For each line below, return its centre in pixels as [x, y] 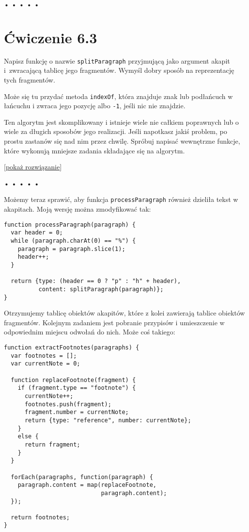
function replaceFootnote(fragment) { [73, 380]
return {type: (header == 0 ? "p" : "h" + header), [96, 281]
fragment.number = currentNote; [77, 412]
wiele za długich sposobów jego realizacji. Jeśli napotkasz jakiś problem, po [116, 131]
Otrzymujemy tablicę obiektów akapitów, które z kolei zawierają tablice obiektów [124, 313]
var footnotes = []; [44, 356]
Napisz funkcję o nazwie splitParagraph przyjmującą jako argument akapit [117, 60]
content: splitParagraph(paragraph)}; [101, 289]
